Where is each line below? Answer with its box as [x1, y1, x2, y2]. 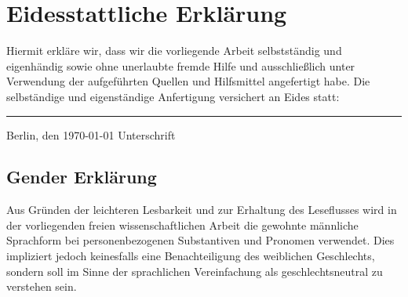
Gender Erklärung [6, 165, 157, 189]
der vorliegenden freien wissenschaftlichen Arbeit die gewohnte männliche [6, 216, 359, 233]
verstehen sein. [6, 278, 77, 295]
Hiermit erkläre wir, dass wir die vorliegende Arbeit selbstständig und [6, 42, 342, 59]
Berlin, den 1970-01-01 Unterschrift [6, 126, 176, 143]
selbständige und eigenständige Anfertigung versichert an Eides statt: [6, 88, 340, 104]
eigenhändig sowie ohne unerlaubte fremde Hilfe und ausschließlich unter [6, 57, 355, 74]
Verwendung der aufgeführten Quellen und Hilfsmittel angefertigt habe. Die [6, 73, 370, 89]
